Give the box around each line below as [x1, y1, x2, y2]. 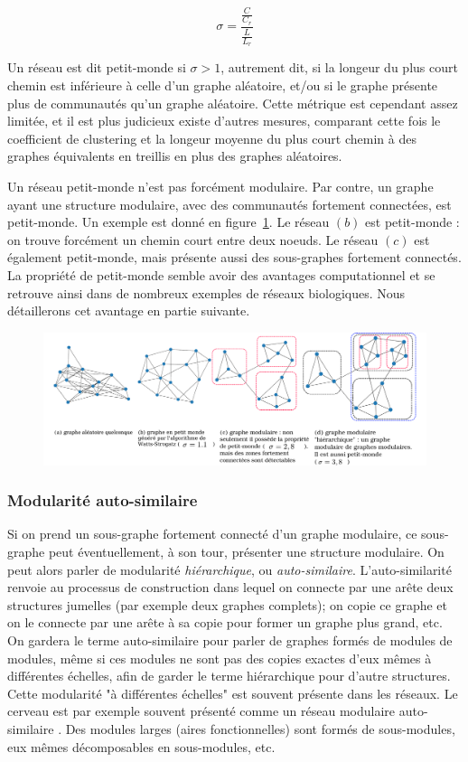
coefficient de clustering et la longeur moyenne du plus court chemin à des [7, 128, 417, 147]
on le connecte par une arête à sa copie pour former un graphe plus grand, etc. [7, 613, 443, 632]
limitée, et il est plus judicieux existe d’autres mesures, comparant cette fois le [7, 111, 441, 130]
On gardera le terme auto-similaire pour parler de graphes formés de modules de [7, 631, 453, 650]
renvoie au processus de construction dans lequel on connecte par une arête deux [7, 578, 454, 597]
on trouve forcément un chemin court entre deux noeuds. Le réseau [7, 230, 379, 249]
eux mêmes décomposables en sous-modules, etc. [7, 737, 276, 756]
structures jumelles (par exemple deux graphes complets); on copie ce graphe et [7, 595, 448, 614]
